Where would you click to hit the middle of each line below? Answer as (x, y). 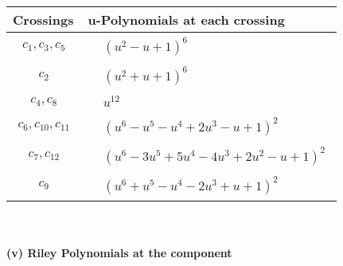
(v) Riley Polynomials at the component (119, 253)
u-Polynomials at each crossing (186, 20)
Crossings (43, 20)
